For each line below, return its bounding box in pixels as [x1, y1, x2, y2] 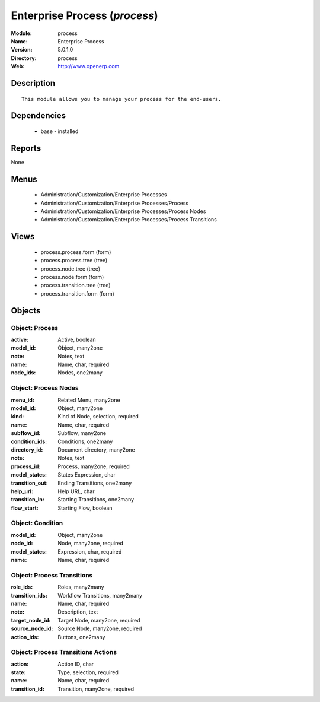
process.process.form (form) [40, 248, 111, 255]
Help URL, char [57, 487, 95, 495]
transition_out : [11, 479, 49, 487]
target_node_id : [11, 617, 51, 624]
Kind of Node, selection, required [57, 413, 139, 420]
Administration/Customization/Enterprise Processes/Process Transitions [40, 216, 217, 223]
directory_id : [11, 446, 43, 453]
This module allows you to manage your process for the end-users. [21, 96, 222, 102]
